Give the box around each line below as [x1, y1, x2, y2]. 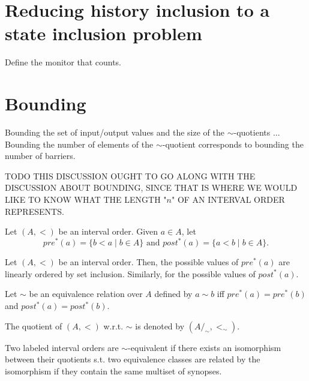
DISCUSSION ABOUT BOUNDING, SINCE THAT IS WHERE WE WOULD [5, 181, 298, 194]
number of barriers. [5, 149, 76, 162]
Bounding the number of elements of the [5, 137, 154, 150]
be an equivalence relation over [29, 287, 143, 300]
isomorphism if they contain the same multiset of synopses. [5, 364, 222, 377]
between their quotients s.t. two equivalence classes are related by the [5, 353, 260, 365]
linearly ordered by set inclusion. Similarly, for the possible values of [5, 267, 256, 280]
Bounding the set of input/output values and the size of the [5, 126, 225, 139]
